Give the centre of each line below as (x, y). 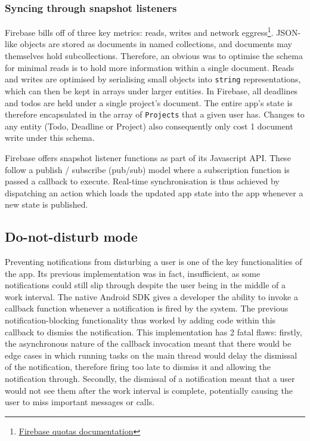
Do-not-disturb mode (71, 237)
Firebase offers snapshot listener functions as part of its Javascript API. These (148, 157)
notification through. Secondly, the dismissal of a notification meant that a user (150, 379)
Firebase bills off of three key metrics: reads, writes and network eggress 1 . (139, 31)
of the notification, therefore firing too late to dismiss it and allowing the (138, 367)
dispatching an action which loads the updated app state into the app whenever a (154, 192)
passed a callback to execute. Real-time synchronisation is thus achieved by (142, 181)
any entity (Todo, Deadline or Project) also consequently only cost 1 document (149, 126)
